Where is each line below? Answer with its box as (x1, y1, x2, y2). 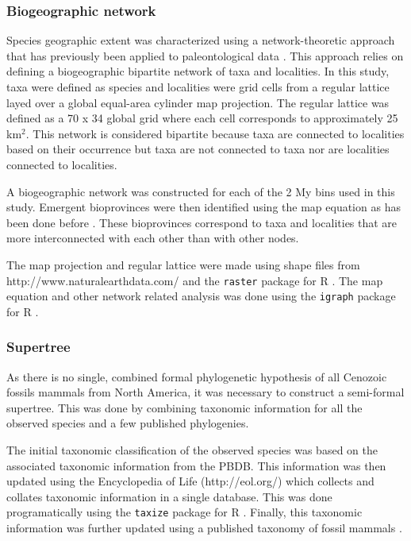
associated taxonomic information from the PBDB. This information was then (6, 457, 386, 473)
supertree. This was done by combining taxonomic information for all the (6, 399, 363, 415)
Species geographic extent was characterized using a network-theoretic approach (6, 32, 395, 48)
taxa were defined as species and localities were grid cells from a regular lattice (6, 79, 390, 95)
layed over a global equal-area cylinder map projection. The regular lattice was (6, 94, 390, 110)
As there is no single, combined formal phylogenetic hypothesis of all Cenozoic (6, 368, 387, 384)
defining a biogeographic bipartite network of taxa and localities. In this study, (6, 63, 390, 79)
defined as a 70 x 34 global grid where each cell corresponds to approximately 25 (6, 110, 398, 126)
